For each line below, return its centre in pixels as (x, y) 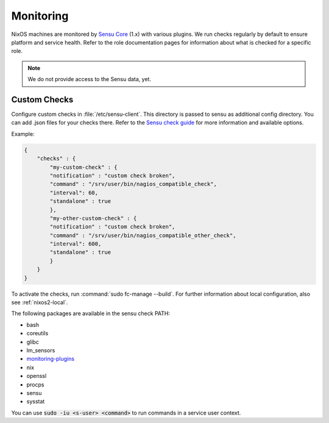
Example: (23, 133)
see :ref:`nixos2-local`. (40, 302)
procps (35, 385)
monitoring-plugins (51, 359)
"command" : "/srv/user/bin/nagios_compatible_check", (133, 184)
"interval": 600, (76, 244)
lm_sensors (41, 350)
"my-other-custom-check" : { (93, 218)
